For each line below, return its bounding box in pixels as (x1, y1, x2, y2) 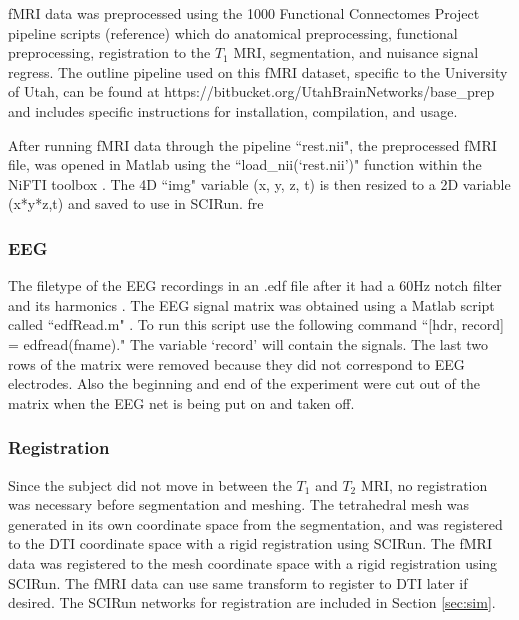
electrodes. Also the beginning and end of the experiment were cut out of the (8, 373, 480, 394)
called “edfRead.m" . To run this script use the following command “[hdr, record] (8, 314, 504, 335)
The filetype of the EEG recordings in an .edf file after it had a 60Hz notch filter (8, 275, 502, 296)
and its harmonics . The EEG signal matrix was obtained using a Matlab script (8, 294, 495, 315)
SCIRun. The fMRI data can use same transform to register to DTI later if (8, 572, 468, 593)
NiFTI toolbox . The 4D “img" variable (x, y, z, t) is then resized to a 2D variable (8, 173, 511, 194)
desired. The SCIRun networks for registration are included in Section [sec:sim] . (8, 592, 496, 613)
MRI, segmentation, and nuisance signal (233, 42, 479, 63)
